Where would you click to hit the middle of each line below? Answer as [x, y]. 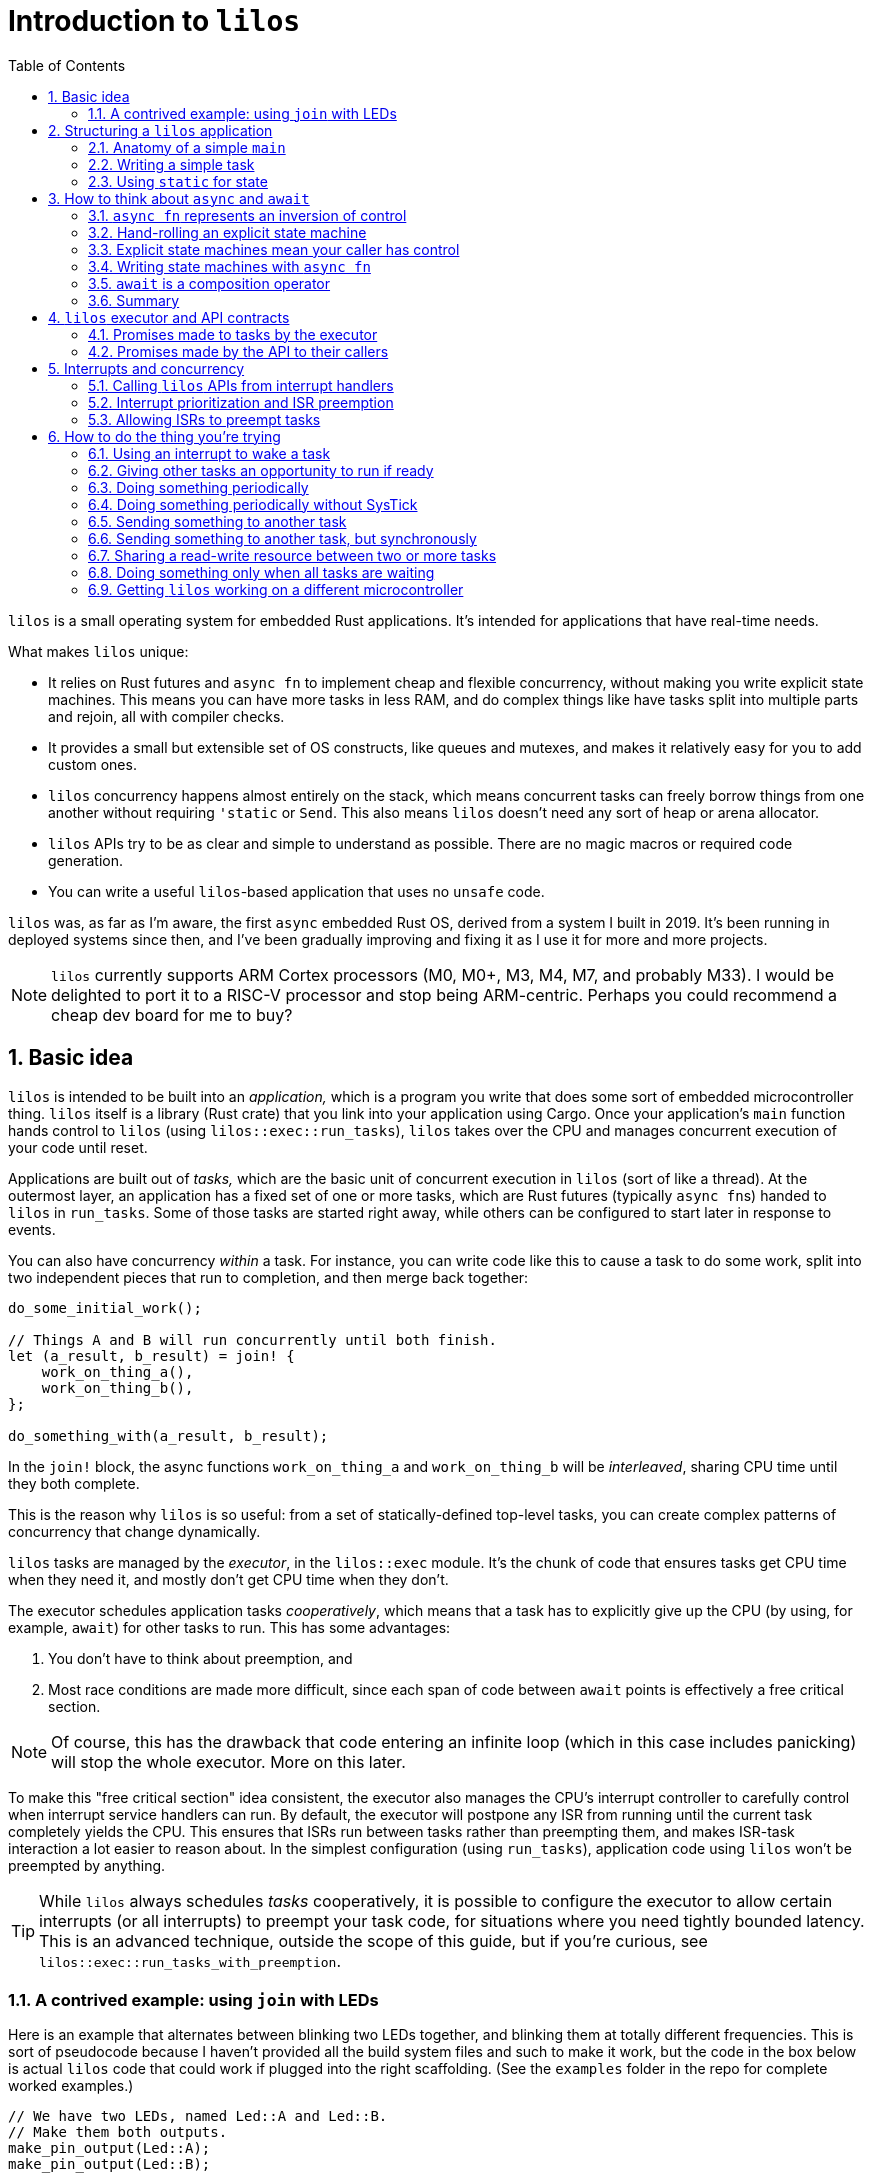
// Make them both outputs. [118, 2132]
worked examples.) [71, 2086]
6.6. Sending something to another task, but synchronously [282, 538]
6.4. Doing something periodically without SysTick [253, 504]
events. [32, 1229]
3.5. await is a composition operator [209, 283]
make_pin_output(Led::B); [109, 2164]
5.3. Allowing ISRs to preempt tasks [204, 419]
